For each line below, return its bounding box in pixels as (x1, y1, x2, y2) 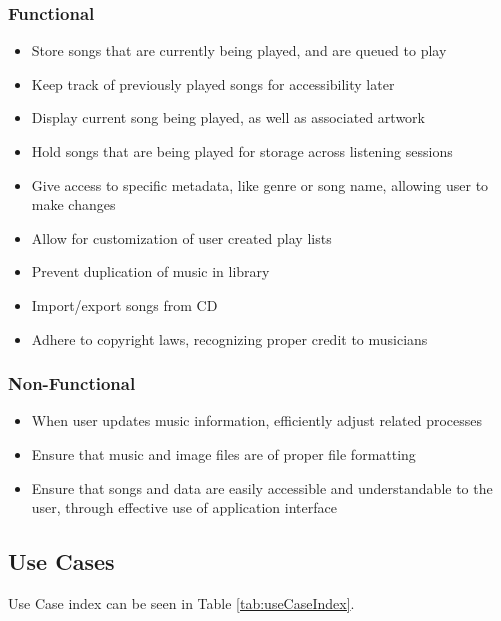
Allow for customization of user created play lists (31, 227, 332, 248)
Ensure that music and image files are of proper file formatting (31, 443, 416, 464)
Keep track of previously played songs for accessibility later (31, 73, 395, 94)
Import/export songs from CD (31, 294, 218, 315)
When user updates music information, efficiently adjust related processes (31, 410, 483, 431)
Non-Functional (8, 371, 136, 396)
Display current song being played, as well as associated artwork (31, 107, 425, 128)
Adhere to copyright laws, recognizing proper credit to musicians (31, 328, 428, 349)
